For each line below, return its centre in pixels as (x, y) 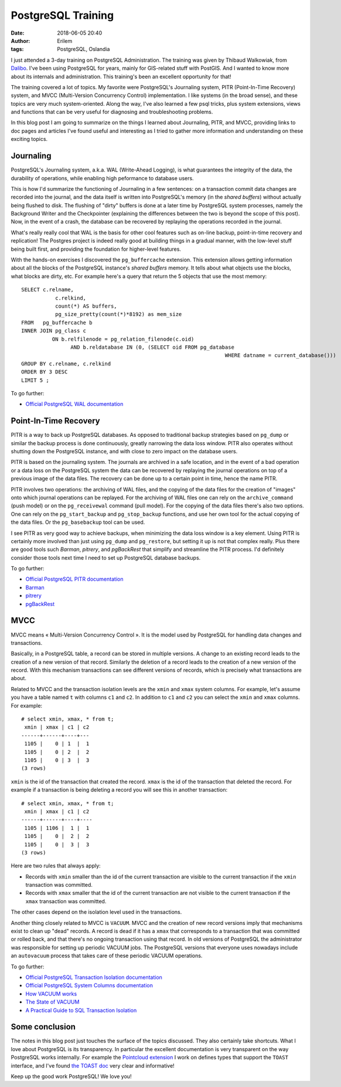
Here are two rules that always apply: (56, 866)
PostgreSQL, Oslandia (83, 49)
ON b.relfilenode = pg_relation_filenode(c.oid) (123, 339)
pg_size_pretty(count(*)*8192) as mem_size (118, 314)
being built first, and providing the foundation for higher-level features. (96, 249)
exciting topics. (29, 139)
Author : (21, 41)
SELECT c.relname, (48, 290)
